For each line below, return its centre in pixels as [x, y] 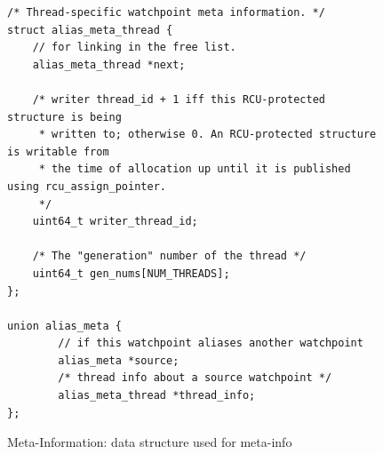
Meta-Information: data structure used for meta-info [150, 442]
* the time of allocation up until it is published [195, 169]
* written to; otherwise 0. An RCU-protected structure [207, 135]
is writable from [58, 151]
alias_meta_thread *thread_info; [157, 396]
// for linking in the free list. [134, 48]
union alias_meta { [64, 326]
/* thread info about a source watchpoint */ [195, 378]
